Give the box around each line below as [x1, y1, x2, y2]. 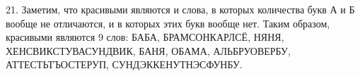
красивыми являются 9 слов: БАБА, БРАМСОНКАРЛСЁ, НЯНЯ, [6, 30, 284, 44]
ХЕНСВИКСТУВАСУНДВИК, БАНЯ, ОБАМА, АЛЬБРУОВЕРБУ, [6, 43, 291, 58]
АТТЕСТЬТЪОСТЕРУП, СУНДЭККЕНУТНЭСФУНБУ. [6, 57, 243, 72]
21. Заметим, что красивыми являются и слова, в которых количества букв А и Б [6, 2, 355, 16]
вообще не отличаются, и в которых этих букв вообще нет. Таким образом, [6, 15, 330, 30]
